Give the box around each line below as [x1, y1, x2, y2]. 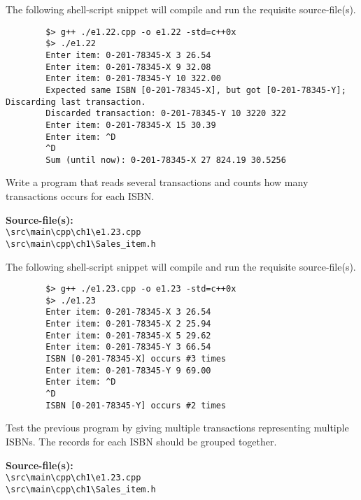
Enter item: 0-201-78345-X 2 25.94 [45, 319, 211, 329]
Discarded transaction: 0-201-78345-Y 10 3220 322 [45, 108, 286, 119]
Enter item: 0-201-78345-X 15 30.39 [45, 120, 216, 130]
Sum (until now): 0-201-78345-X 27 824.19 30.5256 [45, 155, 286, 165]
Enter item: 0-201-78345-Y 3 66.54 [45, 342, 211, 352]
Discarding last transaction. [6, 97, 146, 107]
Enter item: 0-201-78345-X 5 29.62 [45, 330, 211, 341]
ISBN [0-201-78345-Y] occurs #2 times [45, 400, 226, 410]
